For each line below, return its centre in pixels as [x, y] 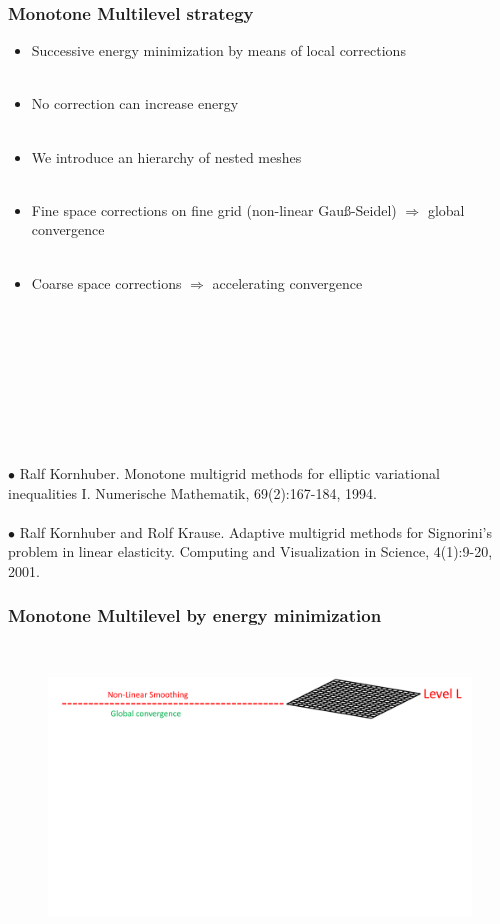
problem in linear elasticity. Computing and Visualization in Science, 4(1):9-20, [250, 551]
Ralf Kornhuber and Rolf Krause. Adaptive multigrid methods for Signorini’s [255, 531]
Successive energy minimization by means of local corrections [218, 50]
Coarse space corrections [106, 282]
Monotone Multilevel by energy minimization [195, 615]
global [446, 209]
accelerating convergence [287, 282]
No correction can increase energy [135, 103]
